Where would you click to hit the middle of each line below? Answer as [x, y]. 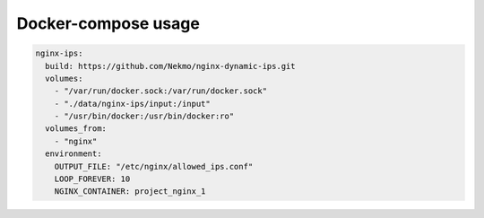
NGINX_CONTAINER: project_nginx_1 [130, 192]
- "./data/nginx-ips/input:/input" [132, 104]
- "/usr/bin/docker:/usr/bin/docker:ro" [144, 116]
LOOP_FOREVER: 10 [92, 179]
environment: [73, 154]
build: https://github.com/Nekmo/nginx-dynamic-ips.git [170, 66]
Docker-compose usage [108, 23]
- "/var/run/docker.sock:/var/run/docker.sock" [161, 91]
